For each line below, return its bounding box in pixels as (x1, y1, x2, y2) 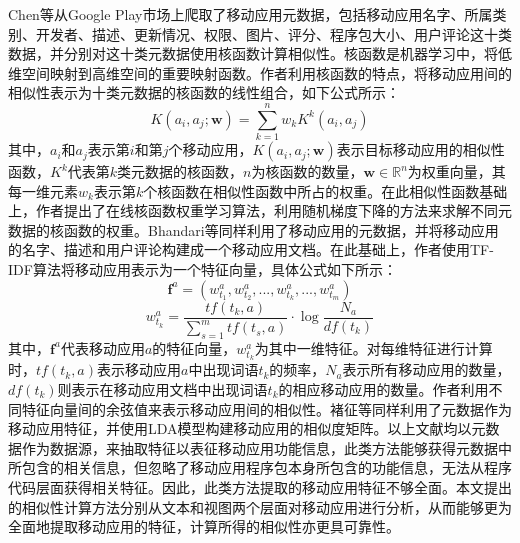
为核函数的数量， (251, 161, 364, 182)
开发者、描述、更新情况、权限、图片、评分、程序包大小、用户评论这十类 (35, 23, 512, 44)
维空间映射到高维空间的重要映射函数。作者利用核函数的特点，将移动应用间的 (8, 62, 512, 83)
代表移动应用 (60, 337, 145, 358)
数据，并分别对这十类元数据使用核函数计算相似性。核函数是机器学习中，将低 (8, 43, 512, 64)
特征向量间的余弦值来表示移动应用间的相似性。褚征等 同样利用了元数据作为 (21, 398, 512, 419)
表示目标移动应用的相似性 (336, 139, 505, 160)
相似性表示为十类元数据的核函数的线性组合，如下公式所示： (8, 82, 400, 103)
